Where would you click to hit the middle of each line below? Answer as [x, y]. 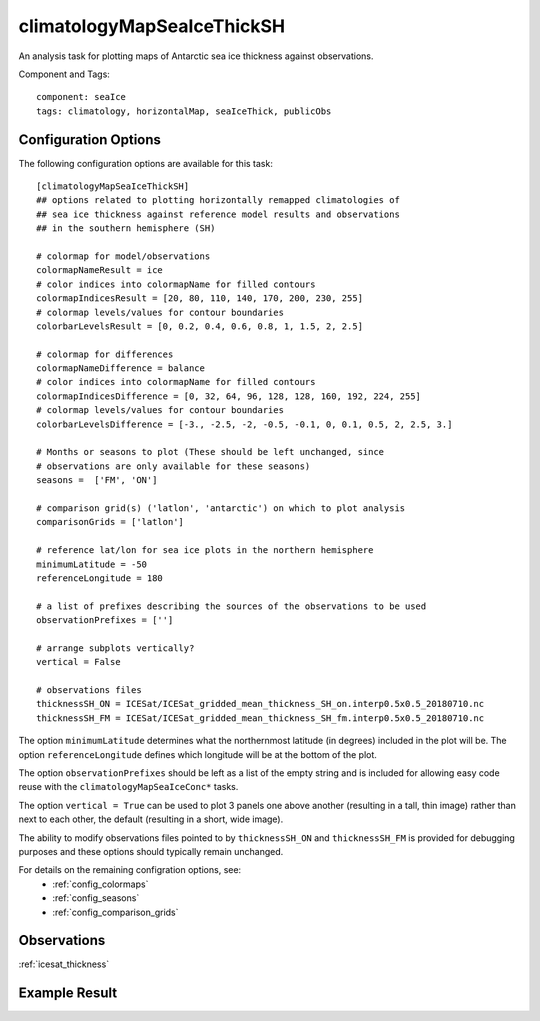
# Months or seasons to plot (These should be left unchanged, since [210, 452]
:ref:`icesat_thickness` [64, 964]
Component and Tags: [64, 74]
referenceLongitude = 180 [100, 578]
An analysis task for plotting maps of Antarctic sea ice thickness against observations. [196, 56]
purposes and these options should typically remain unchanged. [151, 851]
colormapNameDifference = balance [120, 368]
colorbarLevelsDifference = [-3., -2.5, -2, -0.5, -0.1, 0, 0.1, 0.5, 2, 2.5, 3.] [244, 424]
